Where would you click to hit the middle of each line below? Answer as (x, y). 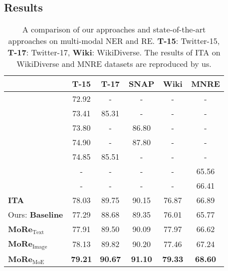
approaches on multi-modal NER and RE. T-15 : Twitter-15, (114, 41)
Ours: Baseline (36, 215)
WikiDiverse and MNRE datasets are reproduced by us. (114, 64)
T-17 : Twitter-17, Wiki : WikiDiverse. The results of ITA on (114, 52)
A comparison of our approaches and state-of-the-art (114, 29)
